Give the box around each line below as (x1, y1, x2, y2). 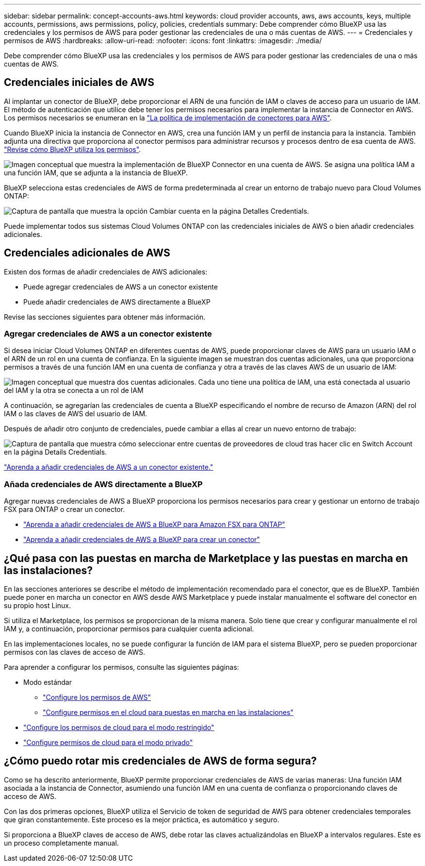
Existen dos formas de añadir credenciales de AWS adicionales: (4, 267, 208, 276)
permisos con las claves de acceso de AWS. (4, 648, 146, 657)
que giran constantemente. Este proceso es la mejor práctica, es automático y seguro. (4, 815, 279, 824)
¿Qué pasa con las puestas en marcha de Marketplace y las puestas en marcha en (4, 552, 408, 564)
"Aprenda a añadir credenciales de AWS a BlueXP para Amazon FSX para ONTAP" (23, 520, 285, 529)
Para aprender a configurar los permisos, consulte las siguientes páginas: (4, 663, 239, 672)
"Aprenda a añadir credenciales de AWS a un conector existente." (4, 463, 213, 472)
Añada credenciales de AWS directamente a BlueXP (4, 479, 203, 489)
